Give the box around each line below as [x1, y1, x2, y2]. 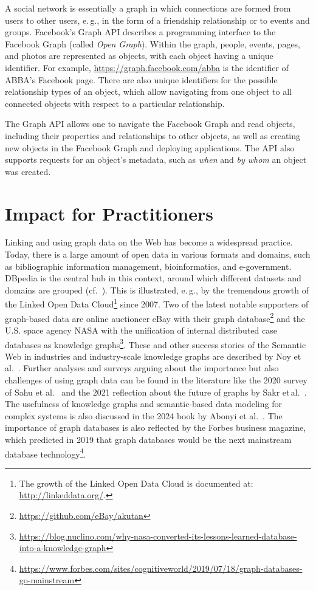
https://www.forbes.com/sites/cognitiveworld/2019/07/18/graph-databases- [19, 561, 303, 574]
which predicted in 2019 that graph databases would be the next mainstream [5, 433, 292, 445]
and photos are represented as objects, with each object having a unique [5, 49, 273, 62]
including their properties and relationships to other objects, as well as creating [5, 129, 301, 142]
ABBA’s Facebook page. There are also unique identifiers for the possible [5, 73, 278, 86]
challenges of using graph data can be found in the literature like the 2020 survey [5, 373, 307, 386]
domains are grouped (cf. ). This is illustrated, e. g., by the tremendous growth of [5, 283, 309, 296]
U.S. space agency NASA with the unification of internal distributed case [5, 323, 277, 336]
